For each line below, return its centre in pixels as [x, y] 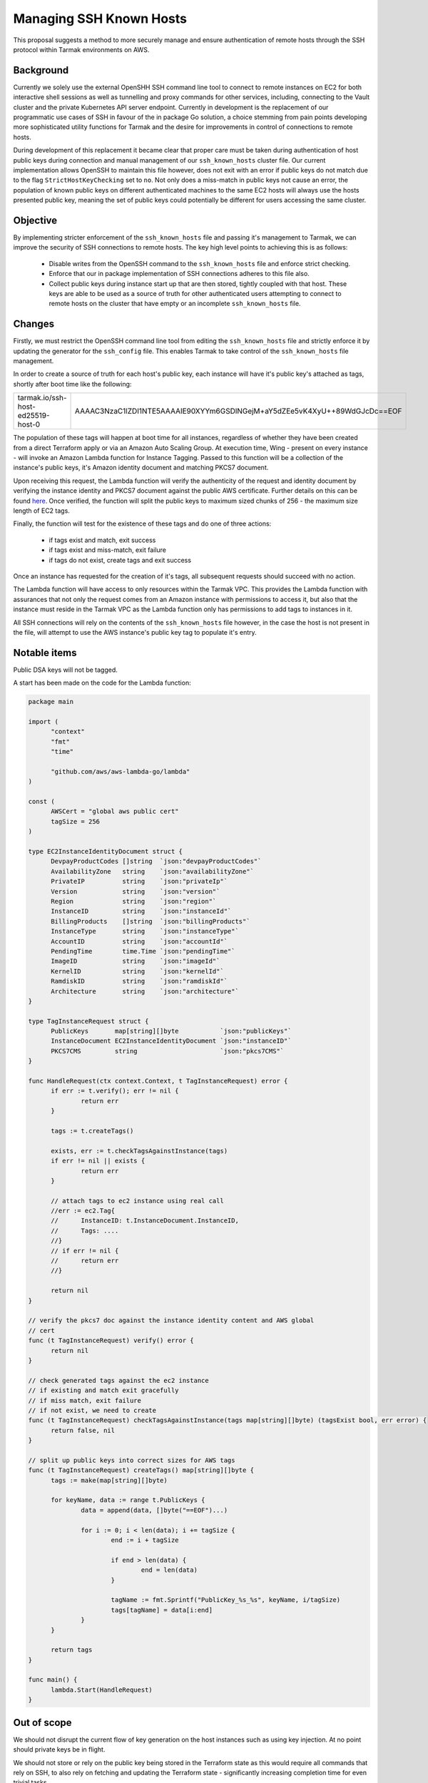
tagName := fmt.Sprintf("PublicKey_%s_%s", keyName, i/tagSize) [226, 1600]
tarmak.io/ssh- [42, 398]
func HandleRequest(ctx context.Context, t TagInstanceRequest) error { [158, 1081]
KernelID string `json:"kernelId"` [137, 971]
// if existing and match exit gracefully [103, 1390]
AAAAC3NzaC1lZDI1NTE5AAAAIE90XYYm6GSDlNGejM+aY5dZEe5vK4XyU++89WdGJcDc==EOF [239, 412]
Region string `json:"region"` [134, 901]
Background [41, 70]
